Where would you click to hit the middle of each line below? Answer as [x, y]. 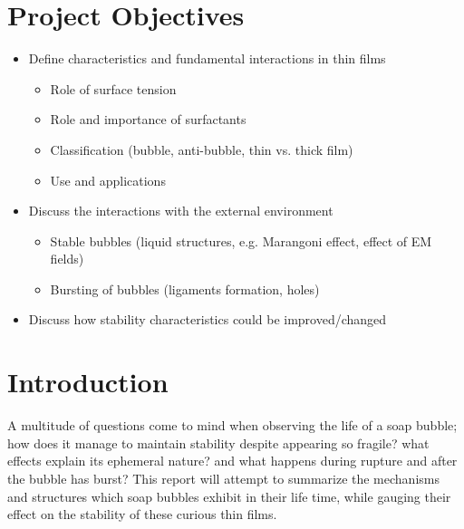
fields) [67, 259]
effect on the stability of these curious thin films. [142, 514]
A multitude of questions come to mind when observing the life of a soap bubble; [232, 425]
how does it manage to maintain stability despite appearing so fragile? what [218, 442]
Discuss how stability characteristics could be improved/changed [208, 319]
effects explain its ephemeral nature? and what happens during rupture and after [232, 461]
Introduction [88, 382]
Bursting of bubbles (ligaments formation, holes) [185, 289]
